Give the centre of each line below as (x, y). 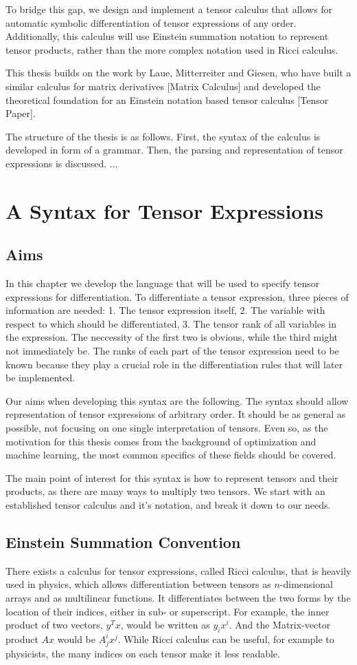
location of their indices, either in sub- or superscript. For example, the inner (168, 611)
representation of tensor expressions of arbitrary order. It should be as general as (176, 414)
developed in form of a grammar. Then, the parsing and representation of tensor (174, 150)
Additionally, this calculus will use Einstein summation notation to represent (167, 36)
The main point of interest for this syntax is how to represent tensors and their (172, 477)
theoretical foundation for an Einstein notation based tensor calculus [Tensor (167, 99)
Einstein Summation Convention (123, 542)
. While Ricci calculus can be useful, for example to (226, 638)
